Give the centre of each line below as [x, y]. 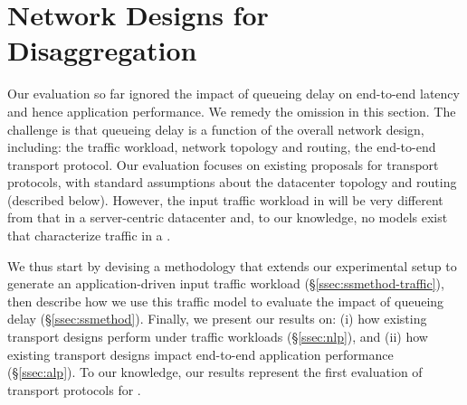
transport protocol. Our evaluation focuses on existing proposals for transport [223, 164]
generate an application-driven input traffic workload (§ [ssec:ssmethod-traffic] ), [226, 283]
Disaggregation [102, 50]
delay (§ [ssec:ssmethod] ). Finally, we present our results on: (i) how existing [217, 319]
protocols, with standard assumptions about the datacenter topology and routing [232, 182]
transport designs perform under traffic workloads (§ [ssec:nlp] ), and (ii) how [218, 337]
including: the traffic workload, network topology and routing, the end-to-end [222, 147]
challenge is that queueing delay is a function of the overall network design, [216, 129]
